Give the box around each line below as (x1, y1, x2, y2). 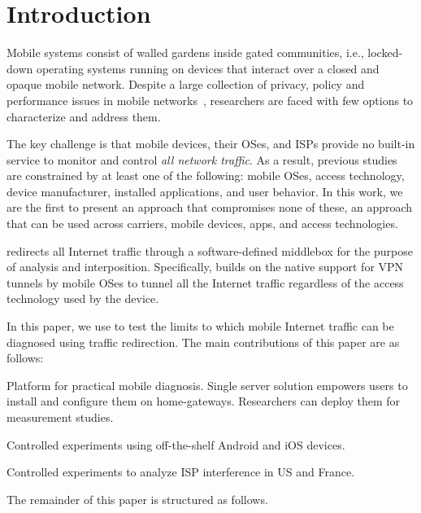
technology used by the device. (7, 290, 159, 307)
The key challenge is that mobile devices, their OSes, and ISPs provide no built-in (7, 135, 415, 152)
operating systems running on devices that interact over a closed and (36, 59, 380, 77)
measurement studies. (7, 409, 114, 425)
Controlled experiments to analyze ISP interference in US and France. (7, 463, 355, 480)
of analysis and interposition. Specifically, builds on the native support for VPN (7, 258, 404, 275)
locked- (367, 44, 403, 61)
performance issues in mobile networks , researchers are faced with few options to (7, 91, 414, 108)
